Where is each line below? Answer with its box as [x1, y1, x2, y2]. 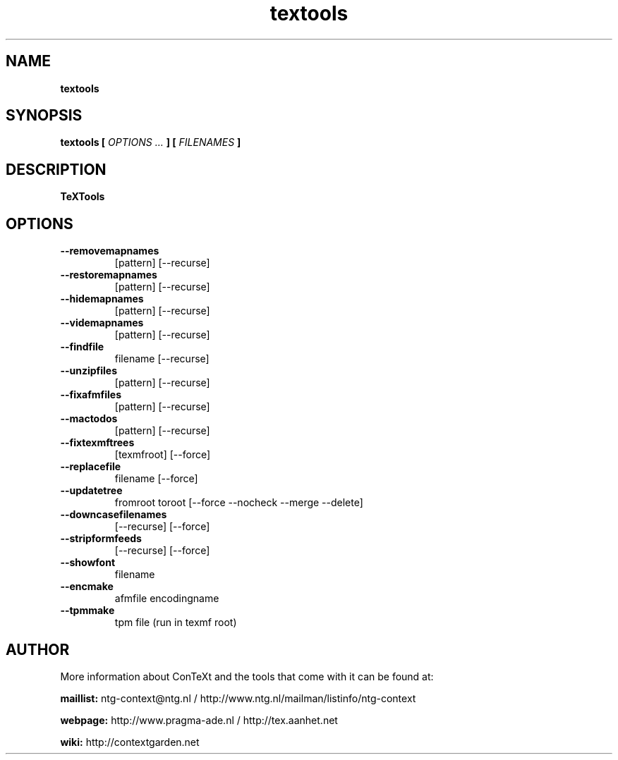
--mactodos [60, 412, 118, 425]
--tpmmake [60, 604, 115, 617]
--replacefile [60, 460, 121, 473]
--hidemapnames [60, 293, 144, 305]
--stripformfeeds [60, 532, 142, 545]
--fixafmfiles [60, 388, 121, 401]
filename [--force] [114, 472, 198, 485]
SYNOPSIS [6, 106, 83, 125]
